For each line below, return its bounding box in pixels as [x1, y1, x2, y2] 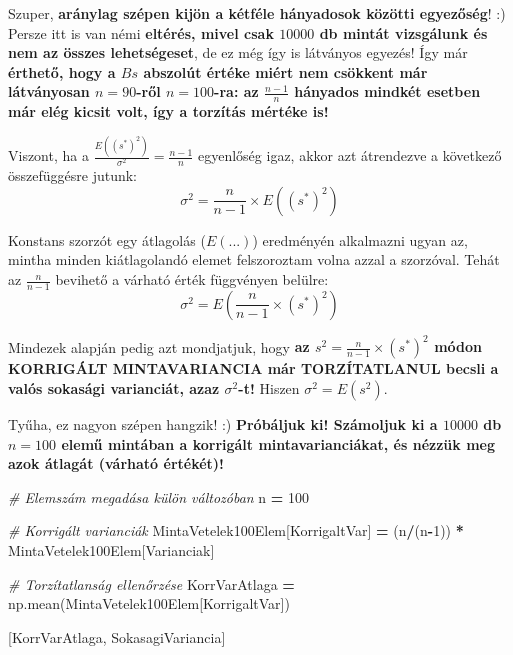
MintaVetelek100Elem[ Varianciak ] [8, 539, 215, 560]
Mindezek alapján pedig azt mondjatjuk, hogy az [8, 336, 310, 357]
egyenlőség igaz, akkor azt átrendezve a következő [197, 145, 502, 166]
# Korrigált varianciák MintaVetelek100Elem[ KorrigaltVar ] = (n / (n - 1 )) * [8, 520, 464, 541]
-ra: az [214, 81, 259, 102]
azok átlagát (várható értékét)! [8, 453, 225, 474]
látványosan [8, 81, 90, 102]
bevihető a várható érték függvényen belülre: [55, 269, 329, 290]
